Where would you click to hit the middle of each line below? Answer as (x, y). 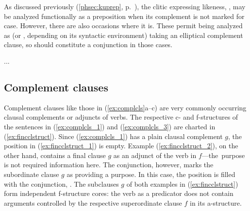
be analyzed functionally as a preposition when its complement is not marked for (124, 16)
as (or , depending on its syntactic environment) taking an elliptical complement (124, 35)
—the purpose (223, 155)
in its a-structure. (216, 202)
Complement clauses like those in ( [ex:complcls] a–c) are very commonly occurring (125, 107)
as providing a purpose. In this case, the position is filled (151, 174)
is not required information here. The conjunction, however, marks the (109, 165)
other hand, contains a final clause (55, 155)
